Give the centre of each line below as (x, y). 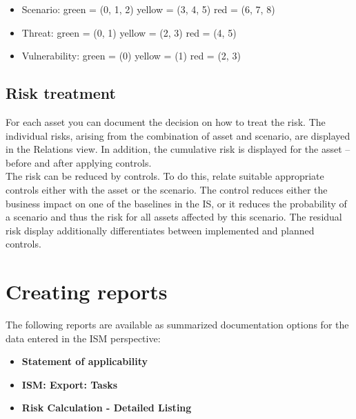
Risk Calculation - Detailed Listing (107, 408)
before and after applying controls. (79, 162)
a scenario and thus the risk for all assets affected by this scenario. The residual (174, 217)
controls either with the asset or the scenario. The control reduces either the (167, 189)
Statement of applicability (85, 361)
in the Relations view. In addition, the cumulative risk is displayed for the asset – (178, 149)
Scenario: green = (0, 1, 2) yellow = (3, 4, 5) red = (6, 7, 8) (148, 9)
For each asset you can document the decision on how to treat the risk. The (166, 121)
